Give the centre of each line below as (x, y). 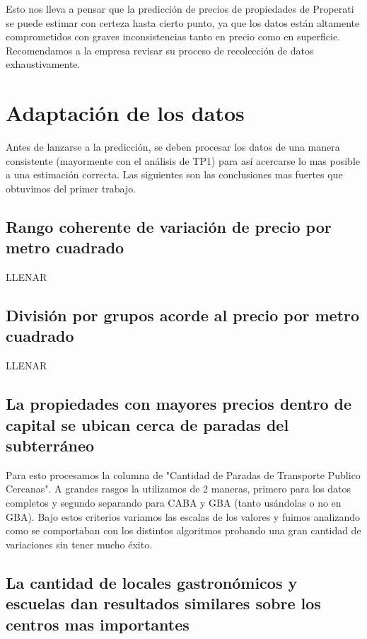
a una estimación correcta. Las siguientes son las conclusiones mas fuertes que (174, 174)
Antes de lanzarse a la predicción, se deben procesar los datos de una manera (173, 147)
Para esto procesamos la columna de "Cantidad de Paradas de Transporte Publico (183, 474)
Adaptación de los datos (125, 113)
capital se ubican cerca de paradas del (147, 424)
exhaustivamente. (43, 64)
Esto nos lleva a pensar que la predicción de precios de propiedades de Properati (180, 8)
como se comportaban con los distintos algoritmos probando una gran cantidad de (183, 530)
